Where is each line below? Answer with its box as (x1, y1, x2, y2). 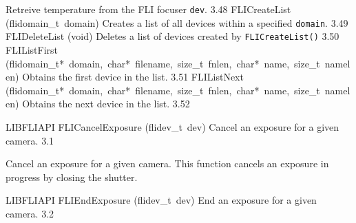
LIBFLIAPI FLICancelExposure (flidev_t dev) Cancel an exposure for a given (6, 119, 339, 134)
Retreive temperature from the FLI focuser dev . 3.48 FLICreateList (6, 2, 291, 16)
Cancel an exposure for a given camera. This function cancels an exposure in (6, 156, 329, 171)
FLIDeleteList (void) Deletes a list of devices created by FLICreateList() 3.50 (6, 29, 339, 43)
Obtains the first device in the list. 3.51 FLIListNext (22, 70, 244, 84)
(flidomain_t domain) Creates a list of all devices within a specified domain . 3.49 (6, 15, 348, 30)
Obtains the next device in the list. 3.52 (22, 96, 190, 111)
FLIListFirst (6, 42, 59, 56)
